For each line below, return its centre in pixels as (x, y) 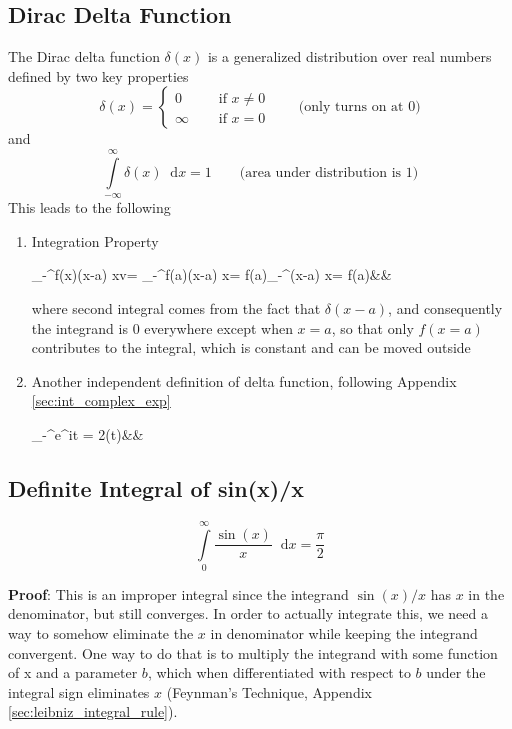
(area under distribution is (320, 172)
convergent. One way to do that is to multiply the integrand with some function (253, 652)
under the (456, 672)
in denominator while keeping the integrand (344, 633)
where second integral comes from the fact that (176, 307)
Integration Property (95, 240)
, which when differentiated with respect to (279, 672)
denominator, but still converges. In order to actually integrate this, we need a (248, 613)
